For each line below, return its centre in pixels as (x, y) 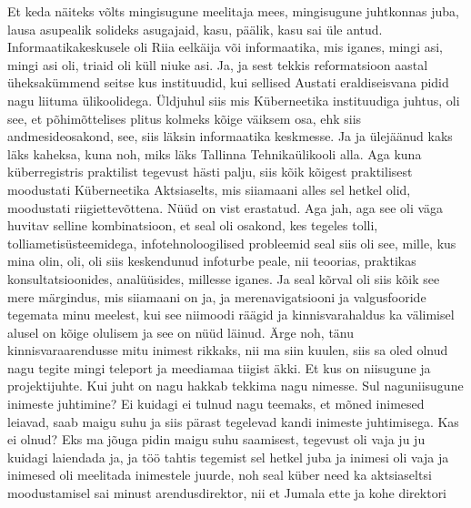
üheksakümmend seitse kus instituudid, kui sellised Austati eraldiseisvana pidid (228, 82)
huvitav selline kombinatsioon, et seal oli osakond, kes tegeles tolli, (193, 225)
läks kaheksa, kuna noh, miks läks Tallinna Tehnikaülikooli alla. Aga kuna (215, 153)
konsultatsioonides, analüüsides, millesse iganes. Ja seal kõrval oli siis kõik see (224, 278)
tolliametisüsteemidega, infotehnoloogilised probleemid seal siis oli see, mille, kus (232, 243)
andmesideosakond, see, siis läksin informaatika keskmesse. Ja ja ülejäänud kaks (230, 136)
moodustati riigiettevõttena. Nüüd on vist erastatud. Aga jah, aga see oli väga (225, 207)
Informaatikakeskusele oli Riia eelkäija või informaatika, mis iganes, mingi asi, (225, 47)
